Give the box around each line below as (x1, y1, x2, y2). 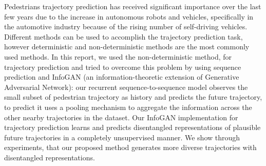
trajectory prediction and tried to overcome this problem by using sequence (4, 61, 241, 72)
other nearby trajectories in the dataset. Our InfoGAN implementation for (4, 112, 238, 122)
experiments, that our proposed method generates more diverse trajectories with (4, 142, 257, 153)
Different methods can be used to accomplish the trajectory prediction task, (4, 31, 243, 42)
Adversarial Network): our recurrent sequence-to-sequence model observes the (4, 81, 248, 92)
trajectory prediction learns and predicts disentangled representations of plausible (4, 122, 261, 133)
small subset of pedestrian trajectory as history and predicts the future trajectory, (4, 91, 262, 102)
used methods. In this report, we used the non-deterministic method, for (4, 51, 232, 62)
